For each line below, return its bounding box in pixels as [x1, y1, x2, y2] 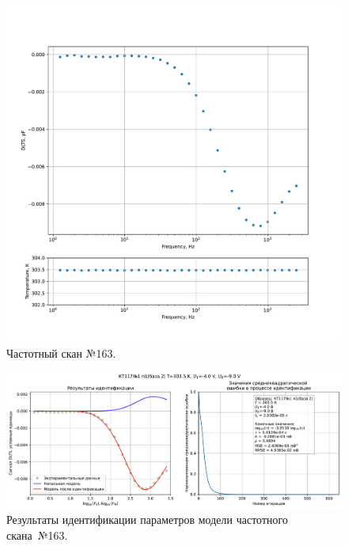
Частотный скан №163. [6, 344, 116, 361]
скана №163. [6, 526, 68, 543]
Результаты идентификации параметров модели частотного [6, 511, 288, 528]
